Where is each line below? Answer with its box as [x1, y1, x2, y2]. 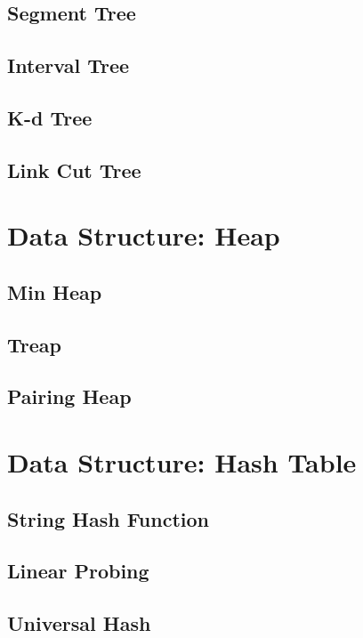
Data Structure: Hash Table [7, 444, 357, 481]
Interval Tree [7, 52, 130, 79]
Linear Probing [7, 557, 149, 585]
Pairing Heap [7, 383, 132, 410]
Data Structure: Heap [7, 217, 280, 254]
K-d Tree [7, 103, 93, 131]
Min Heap [7, 278, 102, 305]
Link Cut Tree [7, 156, 141, 183]
